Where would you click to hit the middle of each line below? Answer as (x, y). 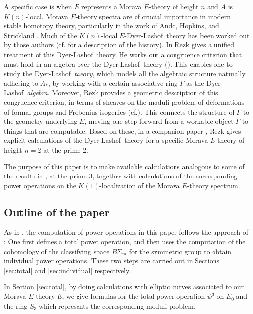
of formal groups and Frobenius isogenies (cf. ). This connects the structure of (119, 111)
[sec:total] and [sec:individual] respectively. (68, 270)
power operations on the (40, 185)
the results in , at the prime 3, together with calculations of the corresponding (121, 176)
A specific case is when (38, 6)
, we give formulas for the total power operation (134, 296)
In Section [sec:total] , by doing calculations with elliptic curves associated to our (124, 286)
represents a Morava (112, 6)
